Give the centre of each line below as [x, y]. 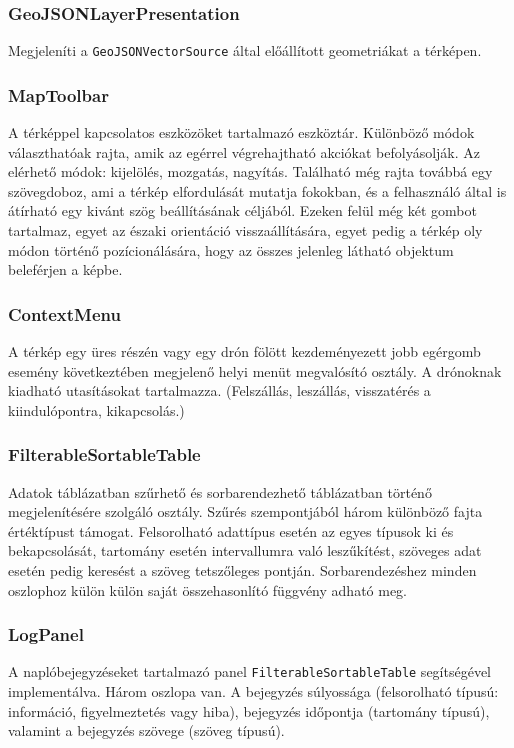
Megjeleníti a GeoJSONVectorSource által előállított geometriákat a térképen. [245, 50]
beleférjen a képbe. [65, 269]
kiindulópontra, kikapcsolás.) [96, 409]
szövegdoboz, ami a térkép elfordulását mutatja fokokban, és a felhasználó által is [257, 190]
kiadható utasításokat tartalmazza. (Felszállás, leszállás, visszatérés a [219, 390]
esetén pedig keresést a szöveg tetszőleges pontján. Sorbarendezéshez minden [242, 570]
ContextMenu [64, 313]
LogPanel [46, 634]
